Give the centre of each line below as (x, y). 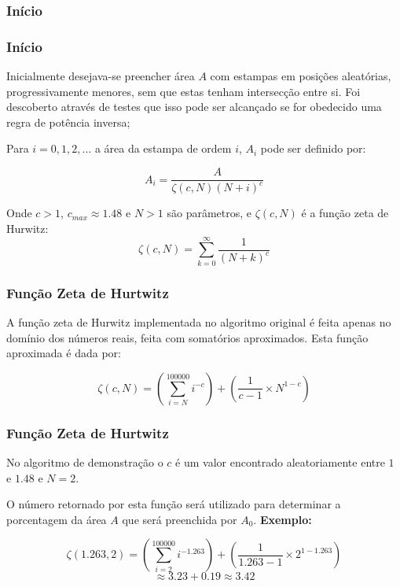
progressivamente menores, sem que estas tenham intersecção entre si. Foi (183, 91)
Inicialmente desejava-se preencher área (101, 76)
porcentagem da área (57, 519)
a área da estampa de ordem (163, 148)
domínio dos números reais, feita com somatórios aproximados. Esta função (187, 337)
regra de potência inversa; (68, 122)
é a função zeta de (345, 213)
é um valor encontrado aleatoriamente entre (280, 461)
